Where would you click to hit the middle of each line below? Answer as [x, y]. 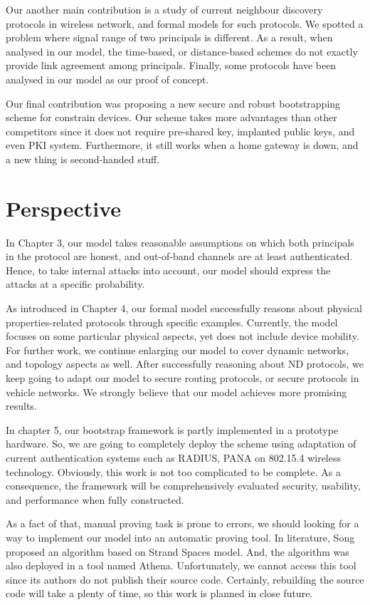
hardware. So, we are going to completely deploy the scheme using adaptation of [181, 444]
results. [21, 406]
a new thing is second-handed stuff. [83, 159]
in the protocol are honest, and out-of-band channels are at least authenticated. [179, 256]
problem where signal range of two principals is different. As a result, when [169, 37]
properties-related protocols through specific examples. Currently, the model [172, 322]
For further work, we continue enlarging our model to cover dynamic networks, [178, 350]
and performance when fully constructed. [95, 499]
